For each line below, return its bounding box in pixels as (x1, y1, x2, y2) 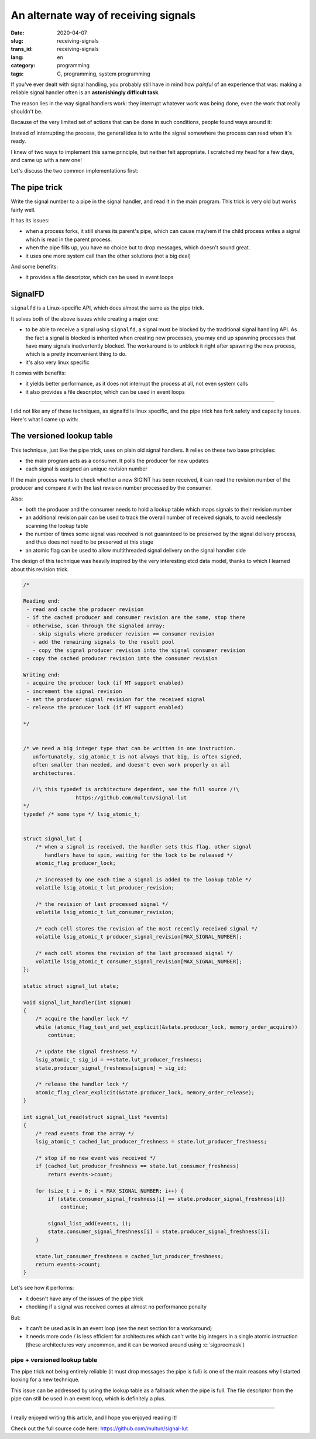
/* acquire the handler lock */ (35, 1015, 129, 1022)
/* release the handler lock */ (35, 1081, 129, 1088)
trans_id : (11, 46, 33, 53)
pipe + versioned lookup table (11, 1355, 98, 1364)
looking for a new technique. (11, 1376, 80, 1383)
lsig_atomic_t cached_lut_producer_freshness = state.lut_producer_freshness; (35, 1138, 267, 1145)
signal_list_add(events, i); (47, 1220, 132, 1227)
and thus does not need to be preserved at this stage (25, 538, 153, 545)
